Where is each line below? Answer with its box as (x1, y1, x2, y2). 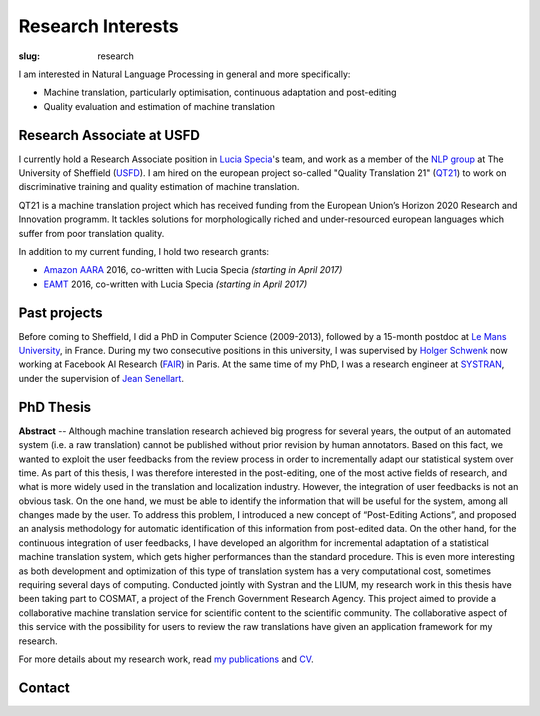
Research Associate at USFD (18, 126, 200, 144)
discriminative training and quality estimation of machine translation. (18, 181, 300, 193)
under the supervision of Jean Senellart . (18, 372, 185, 384)
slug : (18, 50, 40, 62)
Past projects (18, 304, 103, 321)
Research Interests (18, 15, 179, 37)
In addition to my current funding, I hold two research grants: (18, 245, 270, 257)
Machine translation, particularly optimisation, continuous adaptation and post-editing (43, 86, 397, 99)
